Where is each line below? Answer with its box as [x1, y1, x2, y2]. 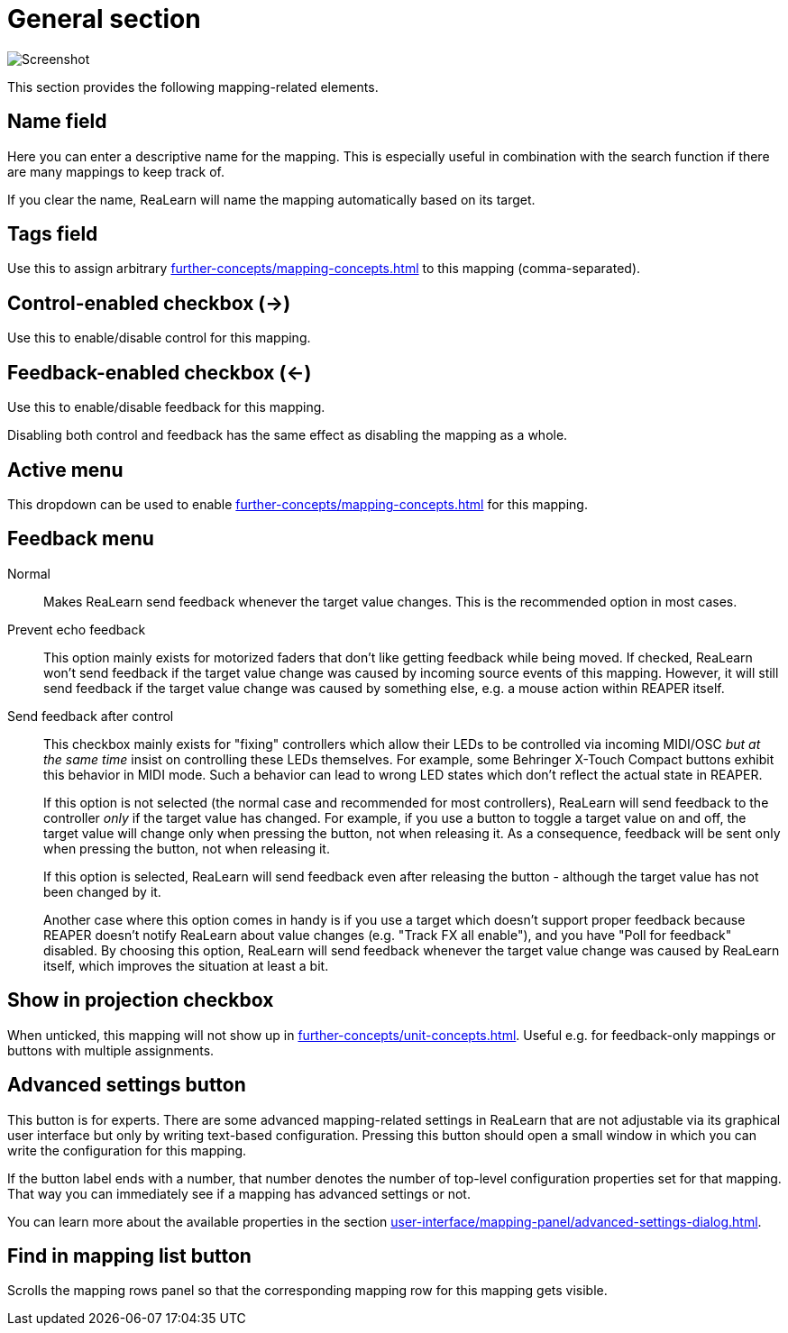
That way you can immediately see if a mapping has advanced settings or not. [7, 1185, 471, 1201]
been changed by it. [43, 883, 161, 899]
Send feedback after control [7, 708, 174, 724]
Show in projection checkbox [7, 989, 274, 1012]
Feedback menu [7, 527, 154, 551]
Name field [7, 110, 107, 133]
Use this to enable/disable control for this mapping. [7, 330, 311, 346]
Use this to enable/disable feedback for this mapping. [7, 399, 325, 415]
